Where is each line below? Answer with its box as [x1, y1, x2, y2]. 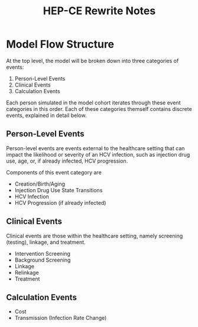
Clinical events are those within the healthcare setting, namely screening [6, 232, 183, 239]
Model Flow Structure [6, 37, 115, 51]
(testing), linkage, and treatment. [6, 239, 86, 246]
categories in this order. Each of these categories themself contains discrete [6, 105, 192, 112]
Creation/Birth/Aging [14, 180, 65, 188]
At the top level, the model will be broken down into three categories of [6, 57, 179, 64]
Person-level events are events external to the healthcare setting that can [6, 144, 185, 152]
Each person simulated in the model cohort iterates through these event [6, 99, 181, 106]
